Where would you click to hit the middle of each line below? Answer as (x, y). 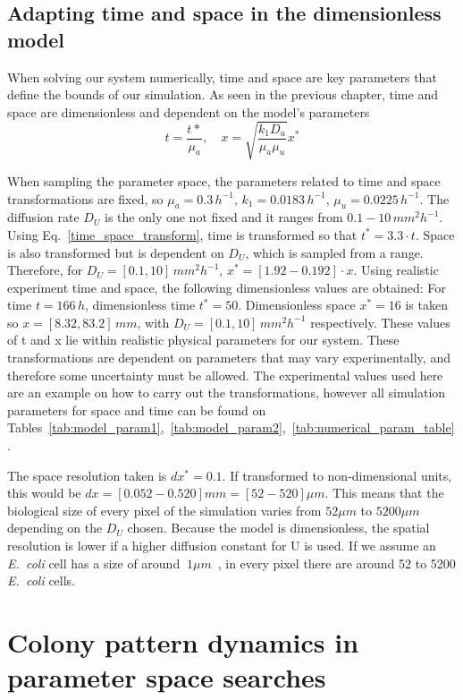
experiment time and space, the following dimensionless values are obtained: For (227, 287)
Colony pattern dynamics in (183, 641)
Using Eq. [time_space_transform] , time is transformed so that (182, 234)
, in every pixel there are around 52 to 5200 (337, 563)
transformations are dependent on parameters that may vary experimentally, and (229, 358)
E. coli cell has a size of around (94, 563)
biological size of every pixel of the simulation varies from (164, 510)
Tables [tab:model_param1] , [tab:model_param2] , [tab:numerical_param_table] (231, 427)
